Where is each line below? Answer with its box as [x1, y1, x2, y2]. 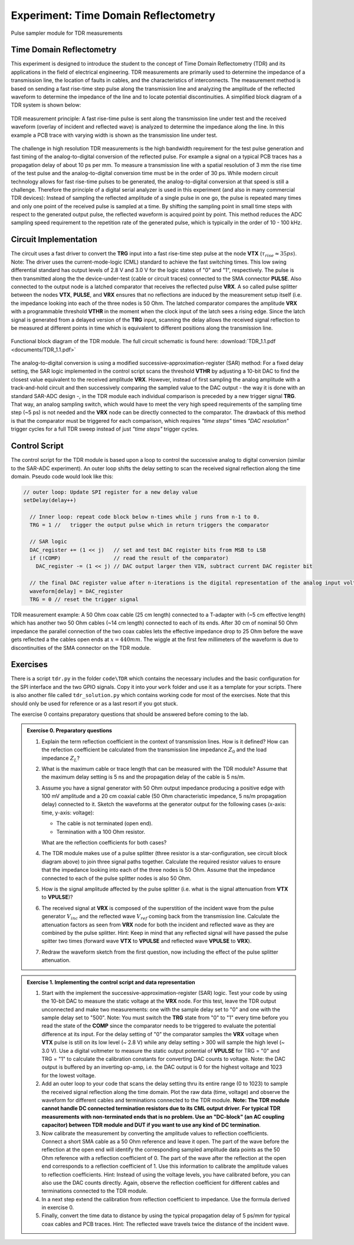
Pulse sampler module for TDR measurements [11, 29, 123, 37]
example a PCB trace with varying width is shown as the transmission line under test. [11, 132, 218, 139]
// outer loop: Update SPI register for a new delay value [23, 488, 198, 495]
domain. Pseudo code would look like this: [11, 472, 113, 480]
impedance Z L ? [41, 754, 80, 763]
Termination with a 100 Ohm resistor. [56, 828, 146, 835]
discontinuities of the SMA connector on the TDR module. [11, 644, 151, 651]
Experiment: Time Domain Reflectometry [11, 9, 215, 22]
